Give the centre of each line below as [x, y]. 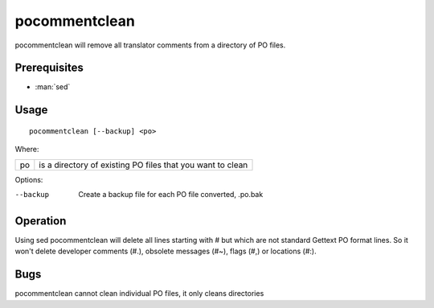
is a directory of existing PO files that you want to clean [143, 165]
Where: [27, 150]
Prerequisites [49, 68]
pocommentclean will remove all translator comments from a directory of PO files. [150, 45]
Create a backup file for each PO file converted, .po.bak [171, 195]
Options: [29, 179]
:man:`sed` [53, 87]
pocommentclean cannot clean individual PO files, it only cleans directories [139, 294]
